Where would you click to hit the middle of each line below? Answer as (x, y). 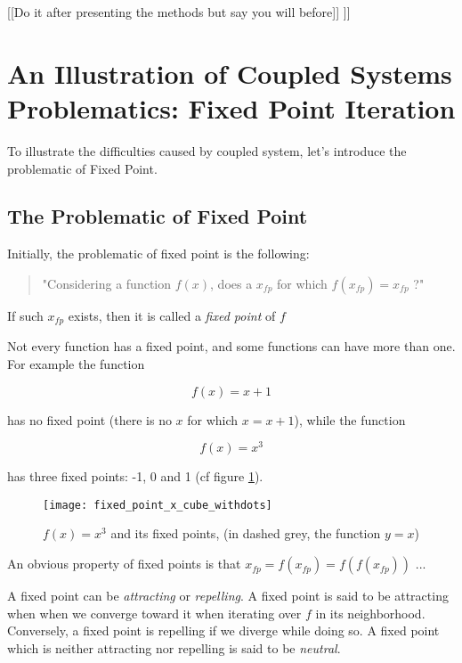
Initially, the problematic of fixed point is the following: (158, 254)
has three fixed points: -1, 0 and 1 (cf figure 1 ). (135, 476)
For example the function (76, 363)
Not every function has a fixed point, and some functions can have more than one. (231, 346)
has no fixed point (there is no (89, 419)
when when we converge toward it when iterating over (154, 613)
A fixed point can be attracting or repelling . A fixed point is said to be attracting (228, 596)
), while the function (350, 419)
